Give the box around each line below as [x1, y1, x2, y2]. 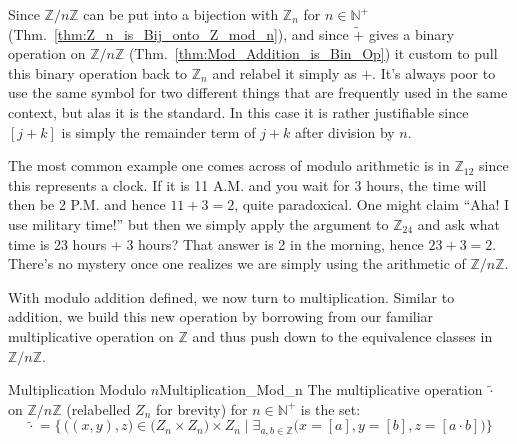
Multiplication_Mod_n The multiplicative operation [159, 379, 483, 400]
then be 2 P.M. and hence [8, 194, 166, 215]
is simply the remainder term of [61, 121, 256, 142]
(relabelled [66, 398, 131, 419]
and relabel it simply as [212, 62, 357, 83]
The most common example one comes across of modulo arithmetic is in [8, 155, 450, 176]
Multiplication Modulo [8, 379, 147, 400]
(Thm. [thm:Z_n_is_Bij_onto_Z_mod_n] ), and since [8, 23, 349, 44]
